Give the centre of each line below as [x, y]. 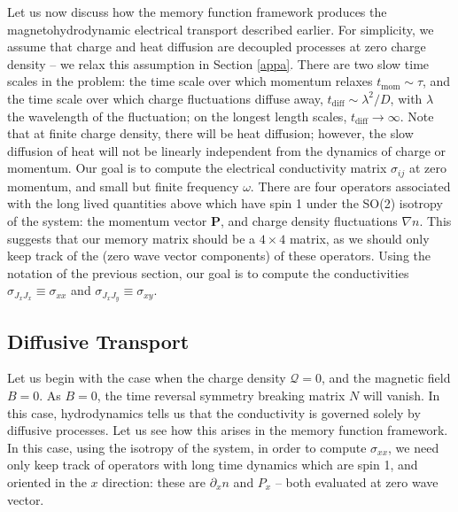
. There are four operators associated [350, 186]
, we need [414, 447]
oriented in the [47, 481]
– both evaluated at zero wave [357, 481]
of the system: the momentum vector [107, 220]
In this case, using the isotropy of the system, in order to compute [187, 447]
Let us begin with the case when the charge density [147, 378]
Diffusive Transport [98, 341]
